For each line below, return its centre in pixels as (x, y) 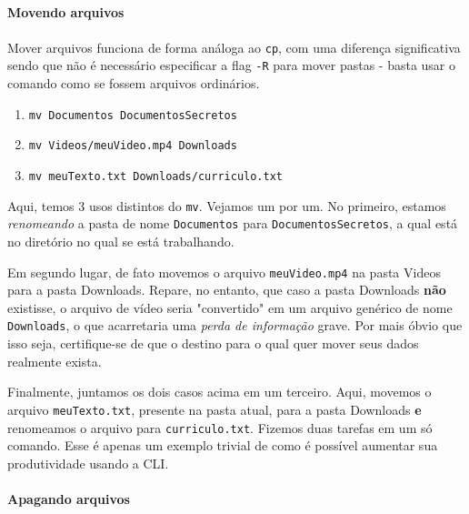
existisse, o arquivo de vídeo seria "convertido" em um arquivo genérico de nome (230, 307)
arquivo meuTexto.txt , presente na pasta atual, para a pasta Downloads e (215, 409)
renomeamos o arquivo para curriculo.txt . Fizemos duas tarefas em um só (220, 427)
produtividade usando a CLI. (88, 463)
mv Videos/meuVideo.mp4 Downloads (133, 146)
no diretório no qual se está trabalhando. (121, 241)
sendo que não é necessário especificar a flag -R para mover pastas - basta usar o (232, 65)
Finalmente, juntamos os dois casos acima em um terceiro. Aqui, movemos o (220, 392)
